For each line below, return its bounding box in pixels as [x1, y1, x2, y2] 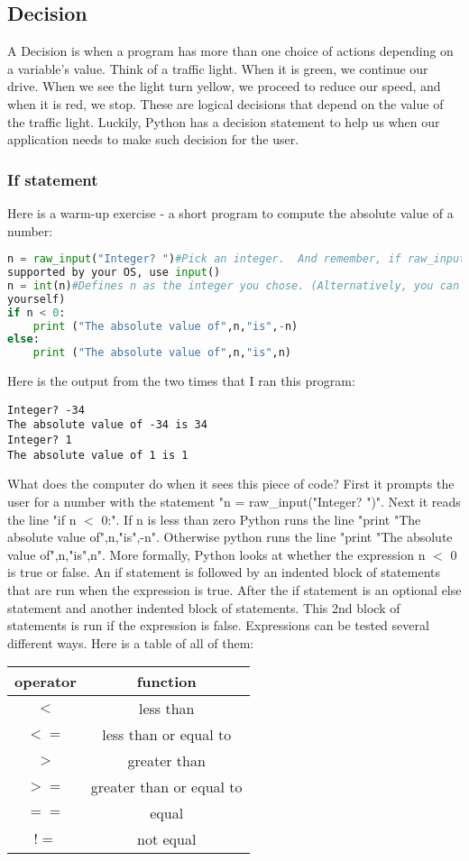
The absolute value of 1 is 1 [7, 448, 189, 462]
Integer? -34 [7, 403, 85, 417]
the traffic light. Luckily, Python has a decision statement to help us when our [7, 112, 440, 131]
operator [14, 671, 77, 692]
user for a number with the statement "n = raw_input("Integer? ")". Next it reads [7, 491, 461, 510]
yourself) [7, 292, 66, 306]
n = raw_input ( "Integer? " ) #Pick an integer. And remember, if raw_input [7, 252, 466, 266]
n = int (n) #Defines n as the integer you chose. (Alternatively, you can [7, 279, 460, 292]
